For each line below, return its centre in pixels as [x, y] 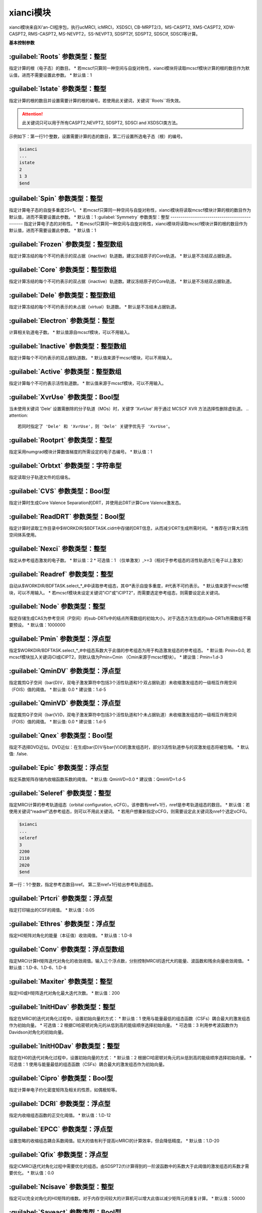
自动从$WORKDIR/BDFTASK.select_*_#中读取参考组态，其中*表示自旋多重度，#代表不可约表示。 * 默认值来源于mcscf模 [129, 586]
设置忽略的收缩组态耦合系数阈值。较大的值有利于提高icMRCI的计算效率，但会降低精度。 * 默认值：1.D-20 [114, 1141]
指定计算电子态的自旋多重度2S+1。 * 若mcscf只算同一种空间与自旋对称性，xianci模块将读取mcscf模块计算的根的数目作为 [130, 210]
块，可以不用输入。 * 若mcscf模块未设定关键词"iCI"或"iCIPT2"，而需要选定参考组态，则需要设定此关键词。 [116, 592]
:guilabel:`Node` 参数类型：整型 [57, 606]
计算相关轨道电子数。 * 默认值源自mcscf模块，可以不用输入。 [71, 332]
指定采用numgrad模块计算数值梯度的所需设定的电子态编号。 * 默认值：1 [81, 452]
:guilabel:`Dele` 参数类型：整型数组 [62, 295]
